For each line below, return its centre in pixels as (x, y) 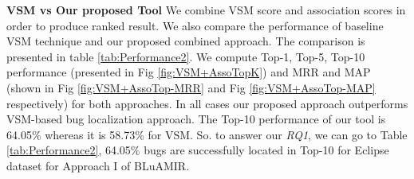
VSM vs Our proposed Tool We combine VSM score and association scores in (206, 10)
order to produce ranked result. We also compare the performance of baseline (195, 25)
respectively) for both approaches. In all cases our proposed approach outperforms (207, 103)
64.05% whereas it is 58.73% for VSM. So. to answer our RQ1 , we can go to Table (207, 134)
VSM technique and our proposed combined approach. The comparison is (186, 41)
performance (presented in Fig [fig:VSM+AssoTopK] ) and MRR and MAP (189, 72)
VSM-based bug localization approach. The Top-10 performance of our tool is (196, 119)
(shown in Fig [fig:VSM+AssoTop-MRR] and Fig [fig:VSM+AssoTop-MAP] (191, 87)
